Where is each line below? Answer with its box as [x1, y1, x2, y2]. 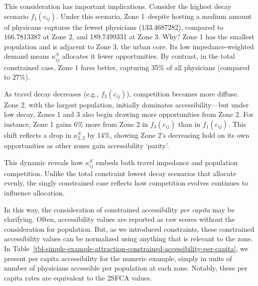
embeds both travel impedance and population [96, 157, 238, 167]
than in [178, 118, 201, 129]
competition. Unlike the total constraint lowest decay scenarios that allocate [4, 168, 237, 178]
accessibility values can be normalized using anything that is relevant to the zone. [4, 233, 253, 244]
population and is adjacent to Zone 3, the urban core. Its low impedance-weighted [4, 41, 254, 51]
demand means [4, 51, 50, 61]
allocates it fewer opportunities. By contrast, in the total [62, 51, 235, 61]
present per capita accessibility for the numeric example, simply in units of [4, 253, 232, 263]
